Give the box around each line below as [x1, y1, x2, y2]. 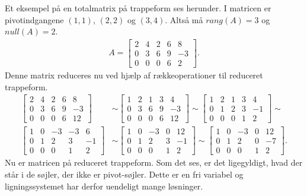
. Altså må [165, 13, 203, 26]
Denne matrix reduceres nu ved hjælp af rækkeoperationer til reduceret [5, 68, 263, 81]
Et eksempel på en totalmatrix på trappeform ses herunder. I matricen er [5, 2, 271, 14]
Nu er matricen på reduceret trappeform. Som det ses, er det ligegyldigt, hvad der [5, 156, 303, 169]
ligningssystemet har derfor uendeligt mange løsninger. [5, 179, 203, 192]
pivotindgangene [5, 13, 64, 26]
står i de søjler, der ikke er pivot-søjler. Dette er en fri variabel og [5, 167, 244, 180]
